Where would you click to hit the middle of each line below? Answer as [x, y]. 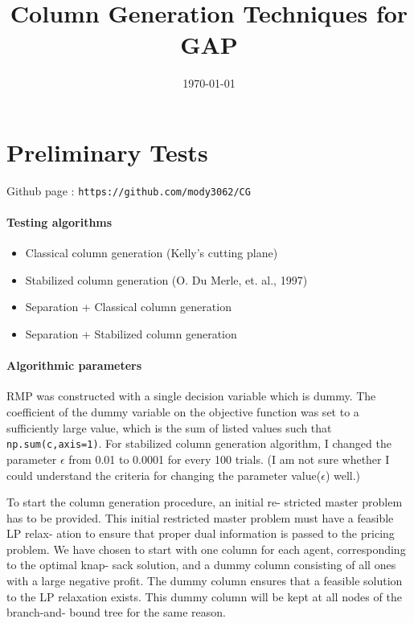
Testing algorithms [59, 222]
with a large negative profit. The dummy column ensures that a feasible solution [205, 581]
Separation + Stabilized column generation [131, 334]
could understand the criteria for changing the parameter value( [164, 475]
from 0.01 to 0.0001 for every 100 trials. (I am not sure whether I [229, 459]
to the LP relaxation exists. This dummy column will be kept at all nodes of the [204, 596]
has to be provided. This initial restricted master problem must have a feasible [200, 517]
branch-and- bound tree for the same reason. [116, 612]
